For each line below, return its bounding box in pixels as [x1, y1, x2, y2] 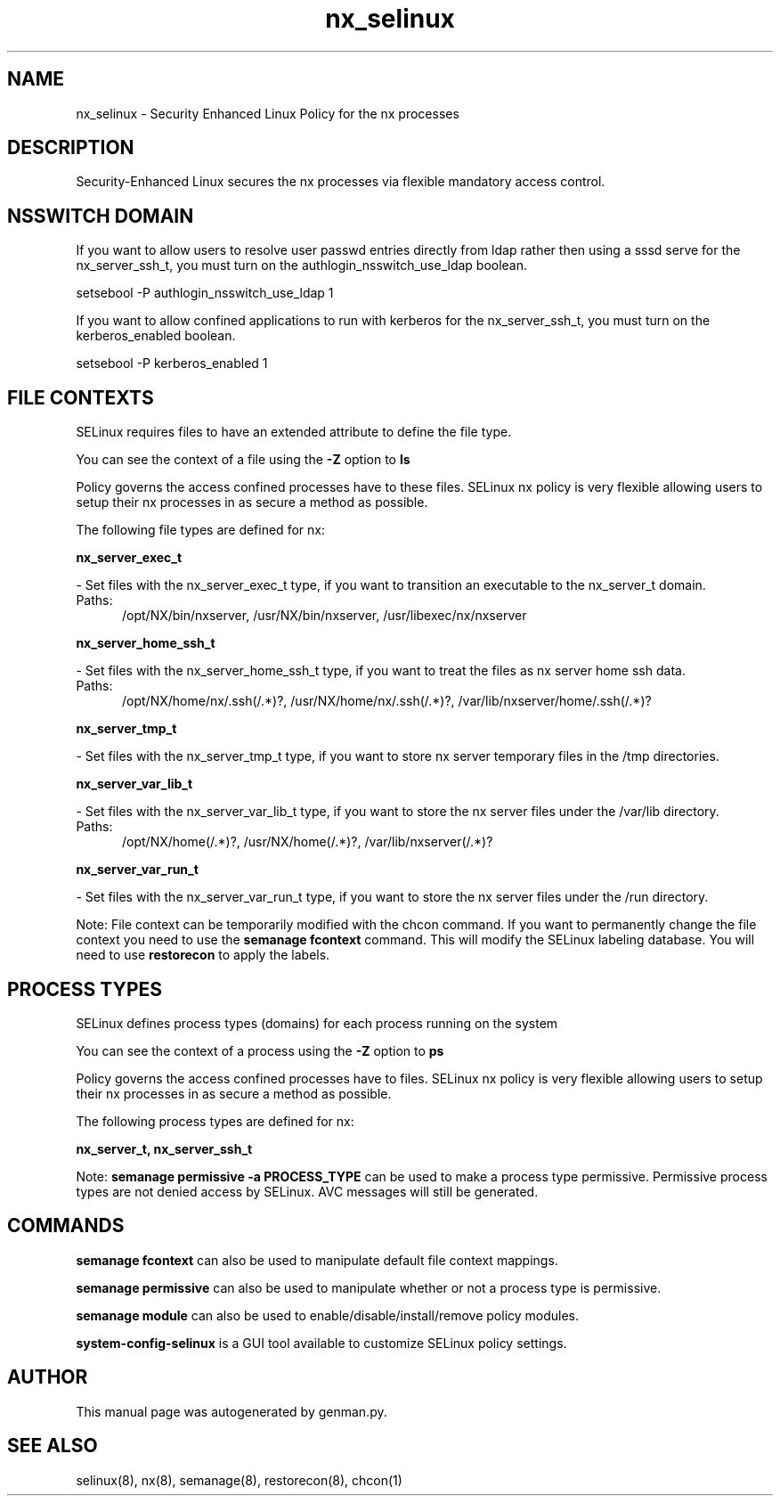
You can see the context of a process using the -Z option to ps [76, 1042, 444, 1058]
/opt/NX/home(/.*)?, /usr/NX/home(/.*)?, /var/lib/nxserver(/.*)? [122, 834, 493, 850]
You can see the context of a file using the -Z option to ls [76, 452, 410, 468]
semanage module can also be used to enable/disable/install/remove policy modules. [76, 1307, 580, 1323]
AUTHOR [7, 1366, 88, 1389]
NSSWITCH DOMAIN [7, 204, 194, 227]
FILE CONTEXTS [7, 386, 154, 409]
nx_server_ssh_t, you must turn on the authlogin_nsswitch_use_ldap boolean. [76, 257, 528, 274]
